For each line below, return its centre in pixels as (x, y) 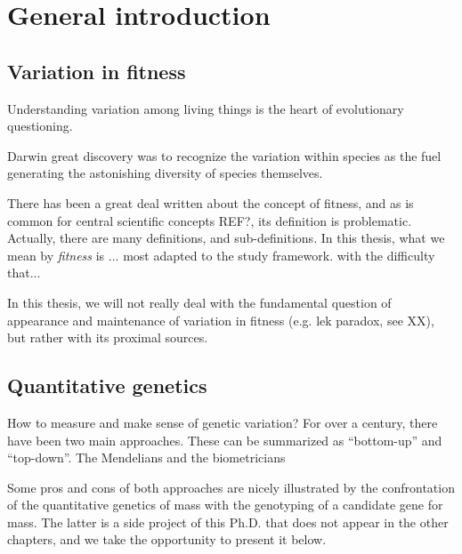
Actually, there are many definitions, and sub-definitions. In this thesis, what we (226, 238)
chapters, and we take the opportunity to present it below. (167, 539)
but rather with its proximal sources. (108, 337)
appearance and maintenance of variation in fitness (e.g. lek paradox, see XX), (221, 320)
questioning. (40, 126)
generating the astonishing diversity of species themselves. (165, 173)
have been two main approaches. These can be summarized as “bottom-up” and (225, 440)
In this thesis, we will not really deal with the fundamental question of (199, 302)
